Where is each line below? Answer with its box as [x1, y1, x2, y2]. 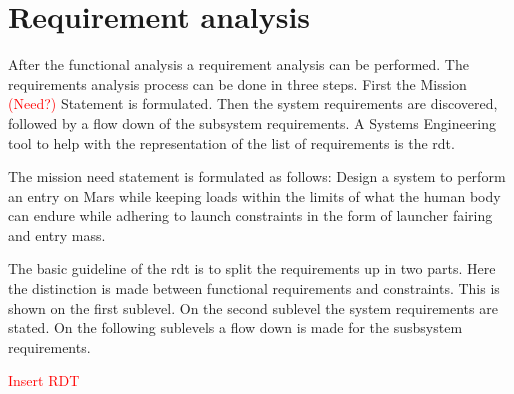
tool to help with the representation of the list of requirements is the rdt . [8, 132, 455, 153]
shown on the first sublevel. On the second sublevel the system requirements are [8, 297, 498, 318]
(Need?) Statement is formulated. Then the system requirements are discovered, [8, 93, 498, 114]
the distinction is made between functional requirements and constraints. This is [8, 278, 500, 299]
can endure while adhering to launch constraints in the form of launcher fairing [8, 205, 493, 226]
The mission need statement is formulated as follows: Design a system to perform [8, 166, 506, 187]
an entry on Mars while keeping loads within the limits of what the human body [8, 185, 501, 206]
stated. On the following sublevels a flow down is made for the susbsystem [8, 317, 463, 338]
